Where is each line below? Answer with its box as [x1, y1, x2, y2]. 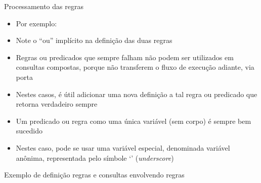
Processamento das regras [4, 1, 83, 11]
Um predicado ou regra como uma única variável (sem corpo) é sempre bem [16, 115, 251, 126]
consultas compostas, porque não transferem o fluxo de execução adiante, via [16, 62, 254, 72]
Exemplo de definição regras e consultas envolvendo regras [4, 169, 185, 180]
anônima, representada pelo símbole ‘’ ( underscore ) [16, 152, 174, 163]
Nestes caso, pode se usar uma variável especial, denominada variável [16, 142, 230, 153]
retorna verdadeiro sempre [16, 99, 98, 109]
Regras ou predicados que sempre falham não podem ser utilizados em [16, 52, 234, 62]
